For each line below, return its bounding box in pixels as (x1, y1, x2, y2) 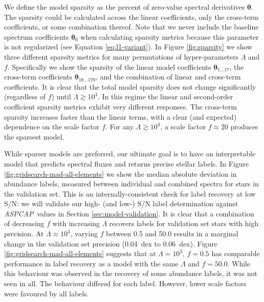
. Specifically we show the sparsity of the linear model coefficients (7, 61, 211, 72)
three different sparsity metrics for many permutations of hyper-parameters (4, 51, 239, 62)
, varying (70, 228, 98, 239)
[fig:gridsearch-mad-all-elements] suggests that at (4, 248, 156, 259)
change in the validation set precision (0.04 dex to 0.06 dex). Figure (4, 238, 218, 249)
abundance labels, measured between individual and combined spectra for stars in (4, 178, 259, 189)
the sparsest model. (4, 131, 65, 142)
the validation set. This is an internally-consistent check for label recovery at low (4, 188, 256, 199)
